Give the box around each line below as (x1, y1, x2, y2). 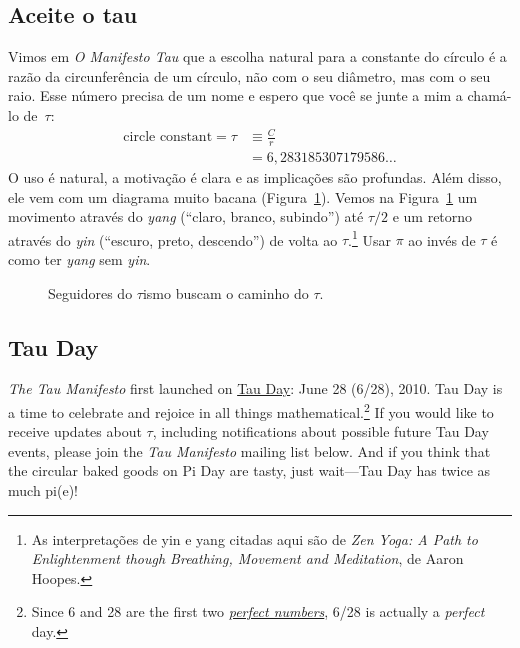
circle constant (123, 130, 213, 145)
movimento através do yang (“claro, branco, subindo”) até (8, 206, 364, 227)
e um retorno (392, 206, 473, 227)
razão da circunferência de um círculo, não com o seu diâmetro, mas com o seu (8, 65, 491, 86)
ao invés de (408, 229, 476, 250)
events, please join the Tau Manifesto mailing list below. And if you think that (8, 440, 491, 461)
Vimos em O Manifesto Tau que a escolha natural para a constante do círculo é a (8, 46, 507, 67)
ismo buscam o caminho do (142, 282, 309, 303)
